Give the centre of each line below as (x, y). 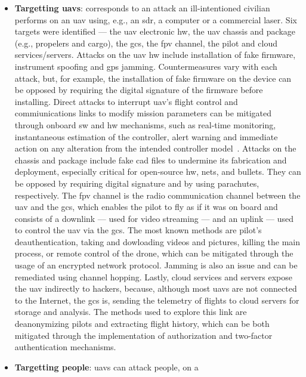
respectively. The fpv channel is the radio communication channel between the (157, 195)
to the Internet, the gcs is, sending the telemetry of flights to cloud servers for (157, 300)
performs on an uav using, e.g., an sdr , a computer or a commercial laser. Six (156, 19)
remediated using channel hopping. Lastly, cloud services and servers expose (154, 276)
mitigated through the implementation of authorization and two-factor (143, 335)
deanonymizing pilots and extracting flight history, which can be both (142, 324)
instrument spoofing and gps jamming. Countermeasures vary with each (146, 66)
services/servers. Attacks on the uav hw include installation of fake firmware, (155, 55)
